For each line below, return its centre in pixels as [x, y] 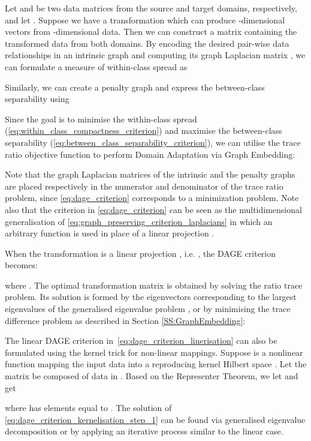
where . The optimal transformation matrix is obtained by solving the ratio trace [154, 285]
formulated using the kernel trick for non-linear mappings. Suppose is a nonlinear [154, 352]
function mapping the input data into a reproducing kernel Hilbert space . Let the [156, 364]
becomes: [21, 265]
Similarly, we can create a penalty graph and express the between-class [135, 87]
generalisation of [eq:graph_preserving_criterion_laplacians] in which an [139, 221]
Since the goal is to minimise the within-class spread [101, 118]
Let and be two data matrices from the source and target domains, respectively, [151, 8]
